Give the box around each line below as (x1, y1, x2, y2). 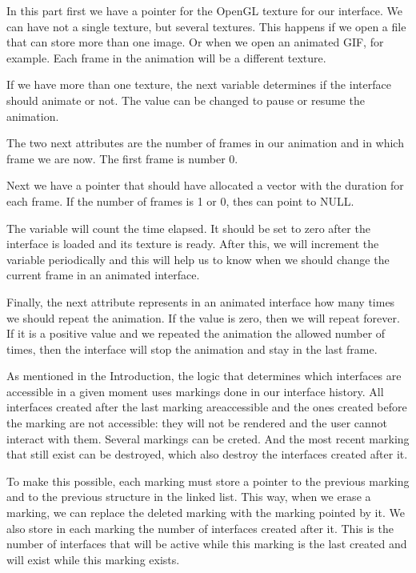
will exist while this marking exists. (6, 551, 180, 567)
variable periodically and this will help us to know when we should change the (6, 250, 390, 267)
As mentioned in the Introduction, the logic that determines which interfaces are (6, 367, 402, 384)
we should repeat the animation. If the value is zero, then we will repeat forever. (6, 309, 400, 326)
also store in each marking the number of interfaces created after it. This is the (6, 519, 394, 536)
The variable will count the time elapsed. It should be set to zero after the (6, 219, 370, 236)
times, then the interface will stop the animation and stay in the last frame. (6, 340, 378, 357)
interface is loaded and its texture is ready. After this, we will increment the (6, 235, 379, 252)
